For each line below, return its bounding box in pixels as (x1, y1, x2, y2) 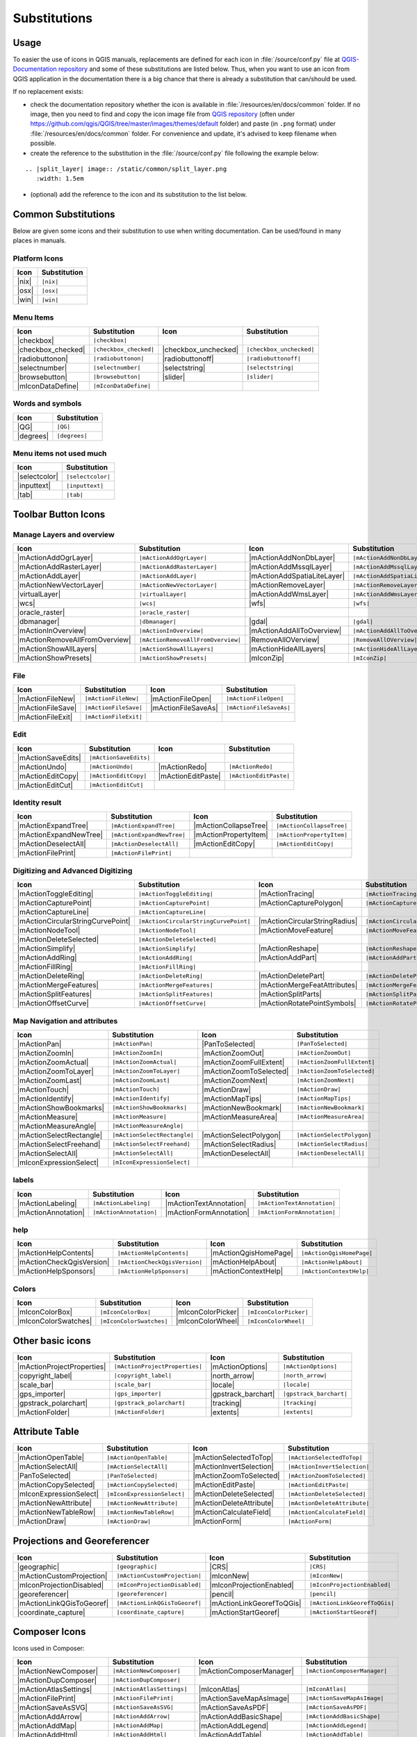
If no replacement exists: (13, 88, 84, 96)
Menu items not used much (13, 449, 107, 459)
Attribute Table (13, 1426, 79, 1438)
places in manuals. (13, 236, 67, 245)
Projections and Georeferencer (13, 1535, 149, 1547)
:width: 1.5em (35, 174, 84, 183)
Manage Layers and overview (13, 529, 115, 539)
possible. (30, 139, 57, 147)
